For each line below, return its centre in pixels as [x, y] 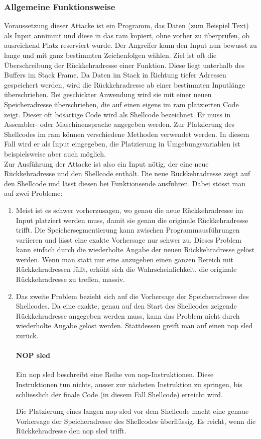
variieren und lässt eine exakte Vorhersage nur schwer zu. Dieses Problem [128, 239]
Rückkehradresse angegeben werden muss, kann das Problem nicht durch [128, 315]
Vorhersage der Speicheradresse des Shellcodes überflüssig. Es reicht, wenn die [136, 421]
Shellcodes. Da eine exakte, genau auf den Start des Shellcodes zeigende [126, 306]
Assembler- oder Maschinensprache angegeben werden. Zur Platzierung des [119, 124]
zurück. [27, 336]
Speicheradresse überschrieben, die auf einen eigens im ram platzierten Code [121, 104]
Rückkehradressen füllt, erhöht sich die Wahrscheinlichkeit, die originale [126, 269]
